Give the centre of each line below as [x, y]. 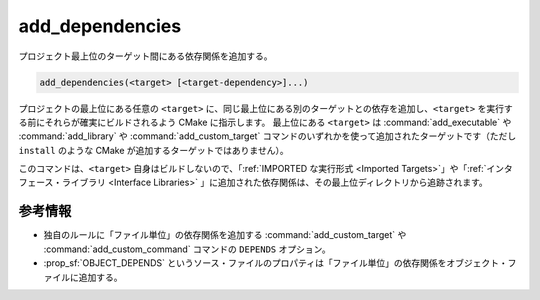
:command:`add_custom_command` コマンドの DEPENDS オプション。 [187, 249]
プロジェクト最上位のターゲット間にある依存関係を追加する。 [145, 56]
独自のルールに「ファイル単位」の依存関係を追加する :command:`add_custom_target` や [225, 235]
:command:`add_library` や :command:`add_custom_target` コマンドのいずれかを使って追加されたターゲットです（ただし [267, 136]
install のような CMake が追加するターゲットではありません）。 [153, 150]
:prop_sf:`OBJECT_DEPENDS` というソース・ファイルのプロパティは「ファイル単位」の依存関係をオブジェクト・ [276, 263]
